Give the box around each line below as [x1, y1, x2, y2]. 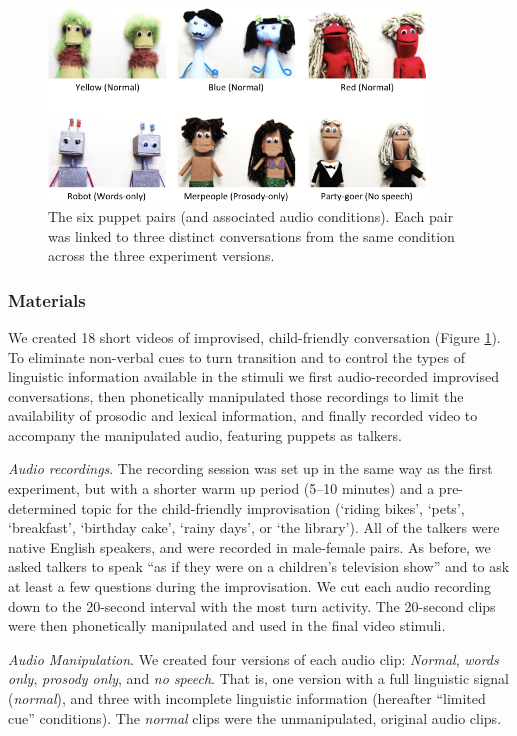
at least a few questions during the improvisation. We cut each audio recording [8, 576, 492, 597]
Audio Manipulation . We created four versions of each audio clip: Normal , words [8, 648, 499, 669]
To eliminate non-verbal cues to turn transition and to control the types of [8, 346, 465, 367]
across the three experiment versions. [48, 245, 275, 266]
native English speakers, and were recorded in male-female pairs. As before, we [8, 536, 491, 557]
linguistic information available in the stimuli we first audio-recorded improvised [8, 366, 499, 387]
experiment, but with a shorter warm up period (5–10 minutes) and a [8, 478, 435, 499]
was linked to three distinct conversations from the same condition [48, 225, 455, 246]
